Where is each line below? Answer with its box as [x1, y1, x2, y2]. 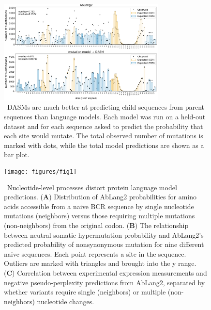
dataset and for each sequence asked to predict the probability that [4, 121, 203, 131]
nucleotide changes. [37, 296, 94, 306]
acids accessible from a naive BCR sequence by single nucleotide [4, 201, 194, 211]
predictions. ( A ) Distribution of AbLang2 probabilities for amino [4, 192, 197, 202]
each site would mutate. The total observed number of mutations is [4, 131, 203, 141]
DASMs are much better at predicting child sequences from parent [7, 102, 204, 112]
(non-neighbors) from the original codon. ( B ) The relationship [4, 220, 189, 230]
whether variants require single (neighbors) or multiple [4, 287, 166, 297]
